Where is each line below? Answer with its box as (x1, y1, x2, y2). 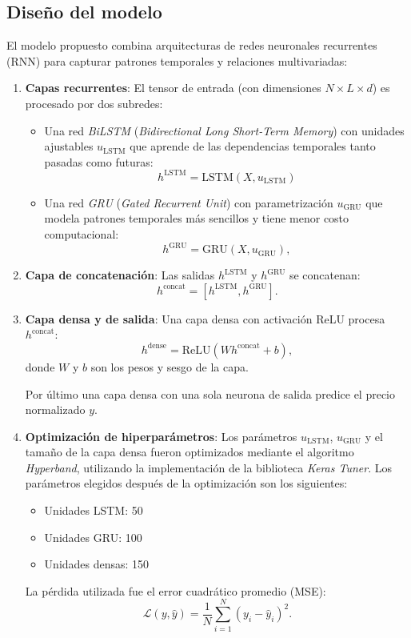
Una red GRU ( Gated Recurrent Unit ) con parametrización (44, 194, 333, 211)
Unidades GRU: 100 (44, 528, 142, 545)
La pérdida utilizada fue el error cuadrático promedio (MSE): (25, 582, 326, 599)
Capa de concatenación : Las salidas (25, 267, 215, 283)
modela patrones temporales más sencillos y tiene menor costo (44, 210, 349, 227)
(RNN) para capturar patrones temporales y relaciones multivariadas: (6, 52, 348, 69)
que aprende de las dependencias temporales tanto (130, 138, 376, 154)
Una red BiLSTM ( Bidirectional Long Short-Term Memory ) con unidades (44, 122, 405, 138)
